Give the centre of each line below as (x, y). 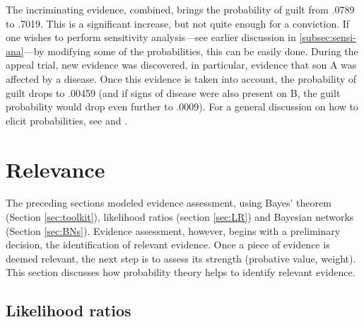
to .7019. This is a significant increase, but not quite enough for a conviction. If (178, 23)
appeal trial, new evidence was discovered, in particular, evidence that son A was (181, 65)
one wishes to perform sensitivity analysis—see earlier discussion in (151, 37)
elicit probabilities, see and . (67, 120)
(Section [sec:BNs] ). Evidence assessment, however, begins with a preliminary (173, 230)
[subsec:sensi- (328, 37)
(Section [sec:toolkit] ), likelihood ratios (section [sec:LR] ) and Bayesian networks (180, 217)
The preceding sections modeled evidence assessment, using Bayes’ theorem (169, 203)
